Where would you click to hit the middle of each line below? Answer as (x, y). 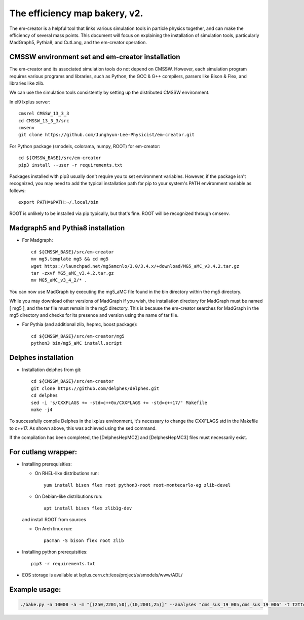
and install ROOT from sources (54, 519)
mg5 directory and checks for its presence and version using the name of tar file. (94, 315)
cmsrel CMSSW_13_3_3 (44, 114)
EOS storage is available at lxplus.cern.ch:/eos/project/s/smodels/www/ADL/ (102, 575)
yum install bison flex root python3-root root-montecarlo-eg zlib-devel (137, 485)
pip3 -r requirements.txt (63, 563)
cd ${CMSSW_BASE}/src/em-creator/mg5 (78, 336)
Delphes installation (42, 357)
